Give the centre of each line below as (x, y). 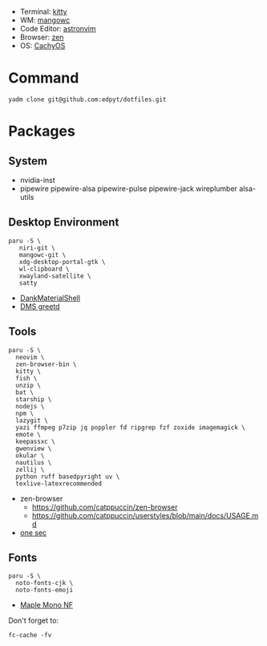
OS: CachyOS (42, 46)
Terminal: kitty (43, 12)
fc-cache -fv (30, 636)
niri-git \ (37, 248)
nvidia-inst (38, 180)
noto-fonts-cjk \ (44, 583)
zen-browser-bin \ (47, 364)
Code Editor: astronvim (58, 28)
